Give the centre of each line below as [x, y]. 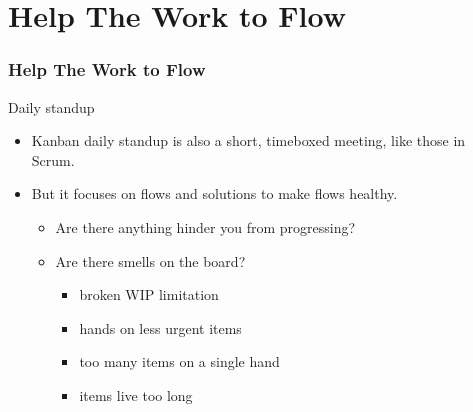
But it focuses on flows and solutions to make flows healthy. [214, 193]
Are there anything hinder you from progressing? [205, 226]
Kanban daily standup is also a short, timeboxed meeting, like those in [248, 140]
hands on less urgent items [160, 327]
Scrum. [53, 159]
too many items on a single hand [179, 361]
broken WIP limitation [149, 294]
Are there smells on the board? [150, 260]
